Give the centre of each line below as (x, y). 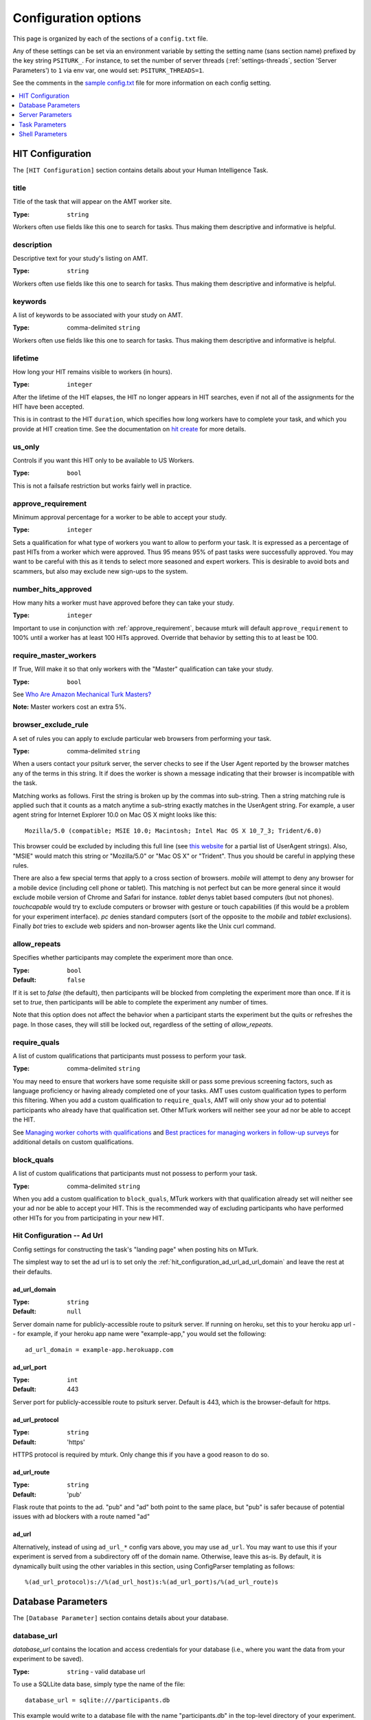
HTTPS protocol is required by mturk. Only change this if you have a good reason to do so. (141, 1454)
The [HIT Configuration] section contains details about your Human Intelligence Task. (140, 170)
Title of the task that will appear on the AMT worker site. (92, 202)
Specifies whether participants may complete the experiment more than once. (123, 958)
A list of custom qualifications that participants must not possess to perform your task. (135, 1174)
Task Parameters (43, 125)
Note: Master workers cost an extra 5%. (69, 707)
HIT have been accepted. (48, 407)
